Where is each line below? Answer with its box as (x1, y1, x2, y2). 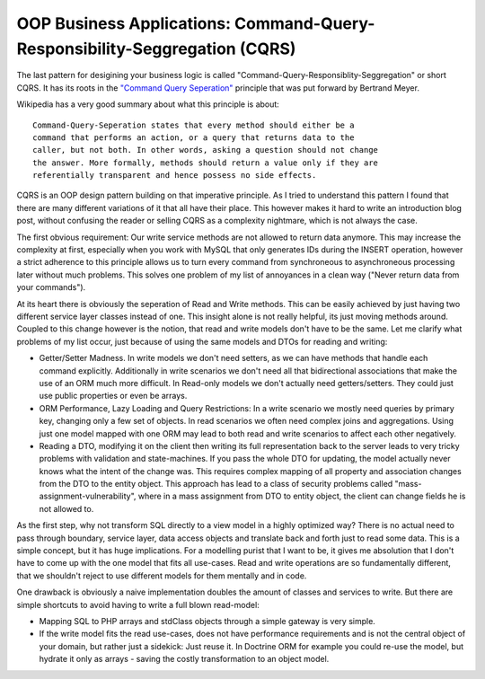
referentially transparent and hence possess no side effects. (32, 171, 317, 181)
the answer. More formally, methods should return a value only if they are (32, 157, 379, 168)
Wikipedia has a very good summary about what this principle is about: (16, 99, 280, 110)
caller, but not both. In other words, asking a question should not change (32, 145, 379, 155)
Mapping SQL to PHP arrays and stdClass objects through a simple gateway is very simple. (39, 615, 376, 626)
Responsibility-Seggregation (16, 39, 237, 58)
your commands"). (16, 282, 86, 293)
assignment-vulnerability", (39, 490, 137, 502)
